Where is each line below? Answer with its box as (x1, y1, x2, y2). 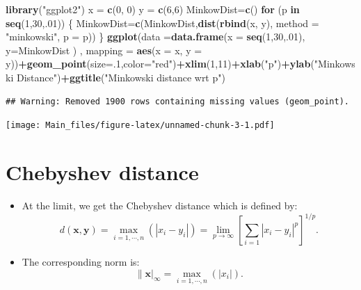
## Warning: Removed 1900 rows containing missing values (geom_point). (6, 96, 349, 106)
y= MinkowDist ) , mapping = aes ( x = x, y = (6, 42, 202, 57)
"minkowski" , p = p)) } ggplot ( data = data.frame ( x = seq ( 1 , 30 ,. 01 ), (6, 29, 305, 44)
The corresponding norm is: (22, 255, 140, 269)
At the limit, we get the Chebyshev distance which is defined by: (22, 198, 298, 212)
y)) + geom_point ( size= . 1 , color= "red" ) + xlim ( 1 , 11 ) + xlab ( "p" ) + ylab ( (6, 56, 314, 71)
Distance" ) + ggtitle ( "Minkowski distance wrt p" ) (16, 70, 225, 84)
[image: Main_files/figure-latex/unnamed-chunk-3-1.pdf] (6, 120, 275, 131)
